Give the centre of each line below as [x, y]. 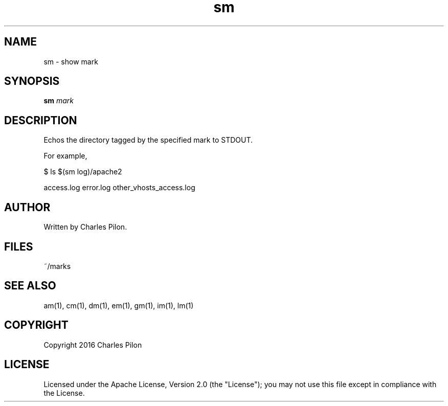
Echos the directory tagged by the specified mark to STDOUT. [148, 140]
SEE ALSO [30, 286]
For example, [65, 156]
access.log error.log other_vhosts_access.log [119, 188]
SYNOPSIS [32, 81]
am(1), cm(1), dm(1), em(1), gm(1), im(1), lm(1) [119, 305]
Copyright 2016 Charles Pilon [93, 345]
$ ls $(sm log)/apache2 [83, 172]
